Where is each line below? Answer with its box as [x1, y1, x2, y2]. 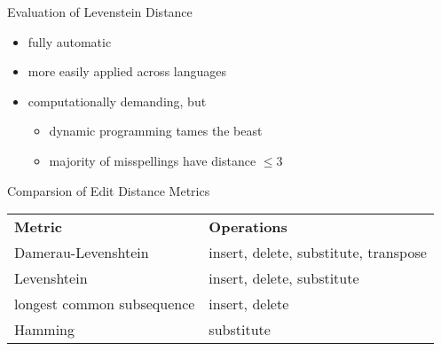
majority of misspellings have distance [49, 151, 256, 169]
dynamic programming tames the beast [49, 121, 263, 140]
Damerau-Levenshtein [14, 242, 149, 263]
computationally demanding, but [28, 91, 207, 110]
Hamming [14, 319, 75, 340]
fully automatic [28, 32, 112, 51]
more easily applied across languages [28, 62, 226, 81]
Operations [209, 216, 287, 238]
